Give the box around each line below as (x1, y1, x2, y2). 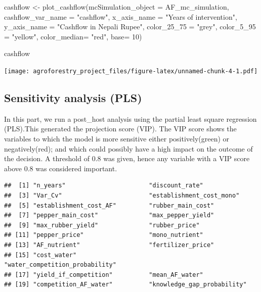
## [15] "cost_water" (4, 251, 77, 259)
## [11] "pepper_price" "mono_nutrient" (4, 231, 203, 239)
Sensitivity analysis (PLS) (4, 90, 142, 106)
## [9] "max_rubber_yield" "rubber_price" (4, 221, 200, 229)
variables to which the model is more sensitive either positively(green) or (4, 133, 230, 144)
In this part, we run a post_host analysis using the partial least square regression (4, 113, 257, 124)
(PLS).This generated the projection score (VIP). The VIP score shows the (4, 123, 237, 134)
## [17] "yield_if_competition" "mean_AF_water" (4, 271, 203, 278)
